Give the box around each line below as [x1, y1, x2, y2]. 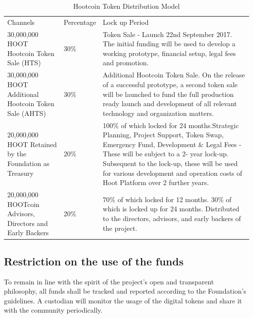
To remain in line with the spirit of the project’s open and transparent [4, 276, 214, 286]
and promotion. [103, 57, 149, 68]
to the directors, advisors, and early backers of [103, 213, 241, 223]
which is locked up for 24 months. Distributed [103, 204, 239, 214]
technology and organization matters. [103, 108, 214, 118]
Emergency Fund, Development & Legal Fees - [103, 139, 241, 149]
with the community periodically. [4, 305, 103, 315]
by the [7, 149, 26, 159]
